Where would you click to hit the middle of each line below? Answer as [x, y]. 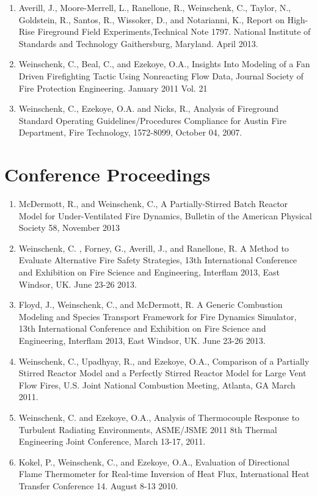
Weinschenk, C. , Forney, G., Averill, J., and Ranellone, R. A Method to [154, 248]
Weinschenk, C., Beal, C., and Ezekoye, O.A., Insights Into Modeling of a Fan [164, 64]
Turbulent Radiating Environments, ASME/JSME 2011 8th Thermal [148, 429]
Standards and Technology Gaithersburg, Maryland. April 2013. [138, 43]
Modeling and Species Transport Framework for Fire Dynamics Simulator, [158, 316]
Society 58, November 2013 [69, 228]
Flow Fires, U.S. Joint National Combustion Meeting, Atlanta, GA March [157, 385]
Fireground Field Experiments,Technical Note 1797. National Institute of [174, 31]
